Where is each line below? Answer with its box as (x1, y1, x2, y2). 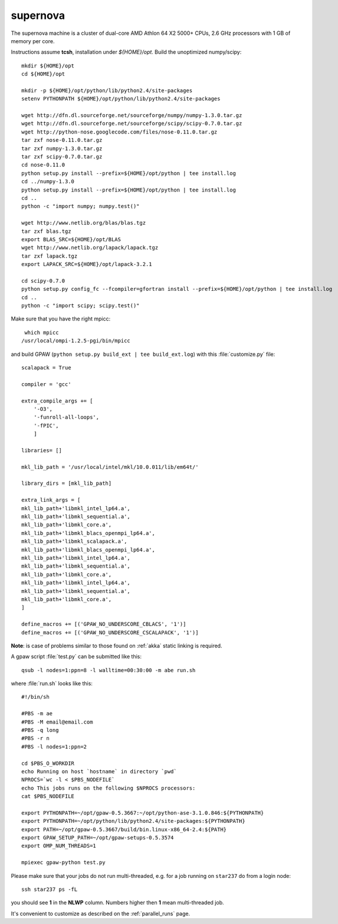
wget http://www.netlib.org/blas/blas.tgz (21, 219, 146, 226)
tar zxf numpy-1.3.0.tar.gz (21, 145, 103, 152)
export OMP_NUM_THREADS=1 (21, 842, 97, 850)
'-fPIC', (33, 422, 59, 429)
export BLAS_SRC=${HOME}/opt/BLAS (21, 236, 121, 242)
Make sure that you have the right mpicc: (11, 315, 111, 322)
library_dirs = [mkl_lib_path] (21, 480, 112, 487)
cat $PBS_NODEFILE (21, 793, 75, 800)
